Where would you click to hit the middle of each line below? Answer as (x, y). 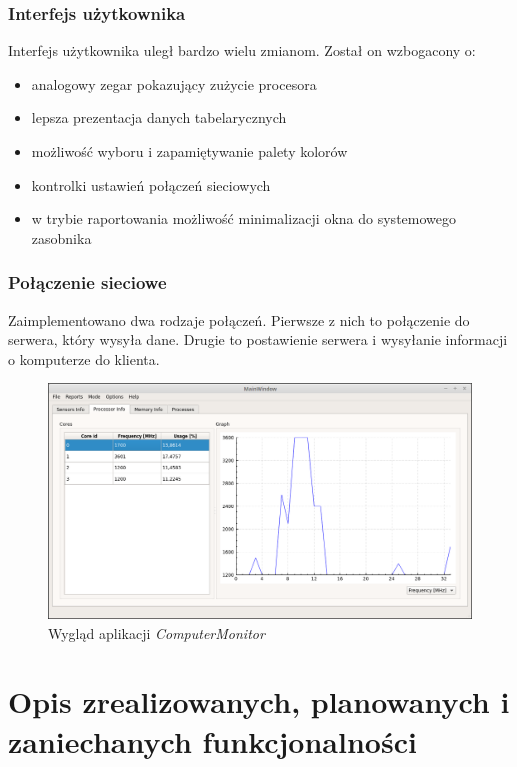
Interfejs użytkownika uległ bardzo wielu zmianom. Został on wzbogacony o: (242, 50)
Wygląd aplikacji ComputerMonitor (156, 632)
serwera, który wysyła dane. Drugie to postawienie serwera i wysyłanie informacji (258, 339)
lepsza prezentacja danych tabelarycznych (159, 117)
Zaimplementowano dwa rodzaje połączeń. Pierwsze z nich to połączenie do (239, 319)
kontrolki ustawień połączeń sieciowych (151, 184)
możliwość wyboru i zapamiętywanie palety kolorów (189, 151)
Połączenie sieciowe (87, 282)
